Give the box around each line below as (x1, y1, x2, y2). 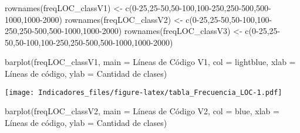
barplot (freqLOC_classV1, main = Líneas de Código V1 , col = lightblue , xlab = (5, 56, 296, 68)
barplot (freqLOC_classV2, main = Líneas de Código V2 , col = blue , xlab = (5, 105, 279, 117)
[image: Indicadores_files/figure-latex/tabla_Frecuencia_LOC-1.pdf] (5, 88, 282, 97)
